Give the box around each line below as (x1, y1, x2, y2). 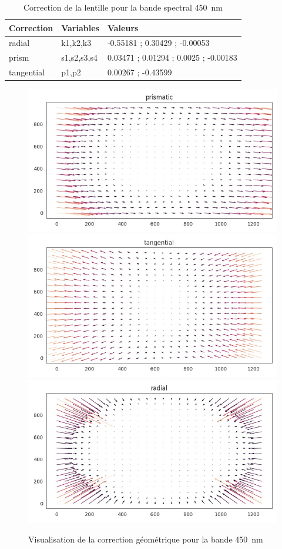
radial (9, 37, 30, 49)
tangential (9, 66, 45, 78)
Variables (61, 21, 99, 34)
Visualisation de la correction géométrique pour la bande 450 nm (28, 533, 263, 545)
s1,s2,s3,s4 (61, 51, 98, 64)
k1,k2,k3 (61, 37, 92, 49)
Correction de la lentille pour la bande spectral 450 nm (23, 1, 223, 13)
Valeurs (107, 21, 139, 34)
